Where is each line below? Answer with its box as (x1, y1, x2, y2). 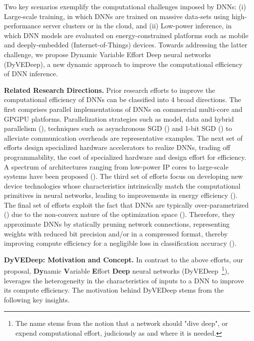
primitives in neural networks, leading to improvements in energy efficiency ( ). (4, 190, 238, 200)
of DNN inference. (4, 68, 58, 79)
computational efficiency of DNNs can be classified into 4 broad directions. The (4, 94, 241, 105)
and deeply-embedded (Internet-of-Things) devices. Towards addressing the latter (4, 40, 248, 50)
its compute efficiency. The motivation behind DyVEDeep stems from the (4, 285, 224, 295)
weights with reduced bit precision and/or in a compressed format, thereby (4, 228, 228, 238)
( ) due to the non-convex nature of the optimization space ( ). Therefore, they (4, 209, 235, 219)
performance (4, 21, 41, 31)
